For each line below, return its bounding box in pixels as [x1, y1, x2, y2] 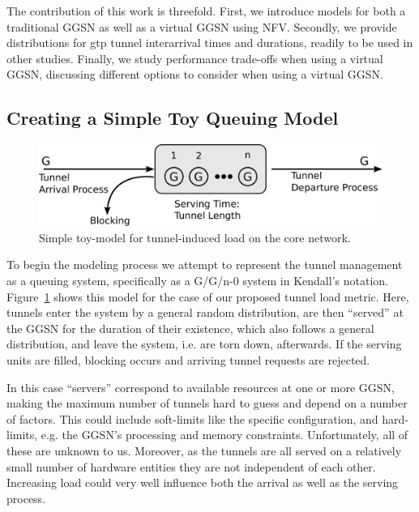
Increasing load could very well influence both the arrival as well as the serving [6, 474, 399, 491]
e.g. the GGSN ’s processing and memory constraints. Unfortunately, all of [41, 426, 408, 443]
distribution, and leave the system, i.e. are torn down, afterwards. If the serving [6, 335, 402, 352]
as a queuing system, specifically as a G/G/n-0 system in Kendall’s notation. [6, 271, 388, 288]
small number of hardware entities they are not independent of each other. [6, 458, 376, 475]
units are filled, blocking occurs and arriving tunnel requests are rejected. [6, 351, 370, 368]
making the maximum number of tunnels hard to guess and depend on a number [6, 395, 408, 412]
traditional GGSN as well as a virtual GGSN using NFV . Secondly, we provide [6, 18, 397, 35]
